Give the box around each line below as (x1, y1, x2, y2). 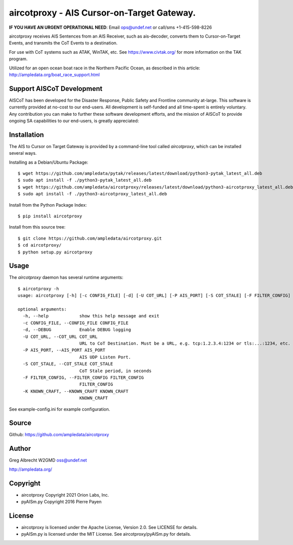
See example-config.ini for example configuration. (9, 406, 110, 412)
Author (9, 444, 31, 453)
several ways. (9, 150, 37, 156)
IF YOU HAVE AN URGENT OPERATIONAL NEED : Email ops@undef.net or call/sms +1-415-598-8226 (9, 24, 212, 30)
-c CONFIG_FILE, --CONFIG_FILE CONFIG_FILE (22, 320, 129, 326)
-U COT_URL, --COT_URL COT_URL (22, 334, 98, 339)
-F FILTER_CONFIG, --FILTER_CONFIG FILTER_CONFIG (22, 375, 144, 380)
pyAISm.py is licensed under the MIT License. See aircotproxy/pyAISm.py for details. (21, 531, 191, 537)
